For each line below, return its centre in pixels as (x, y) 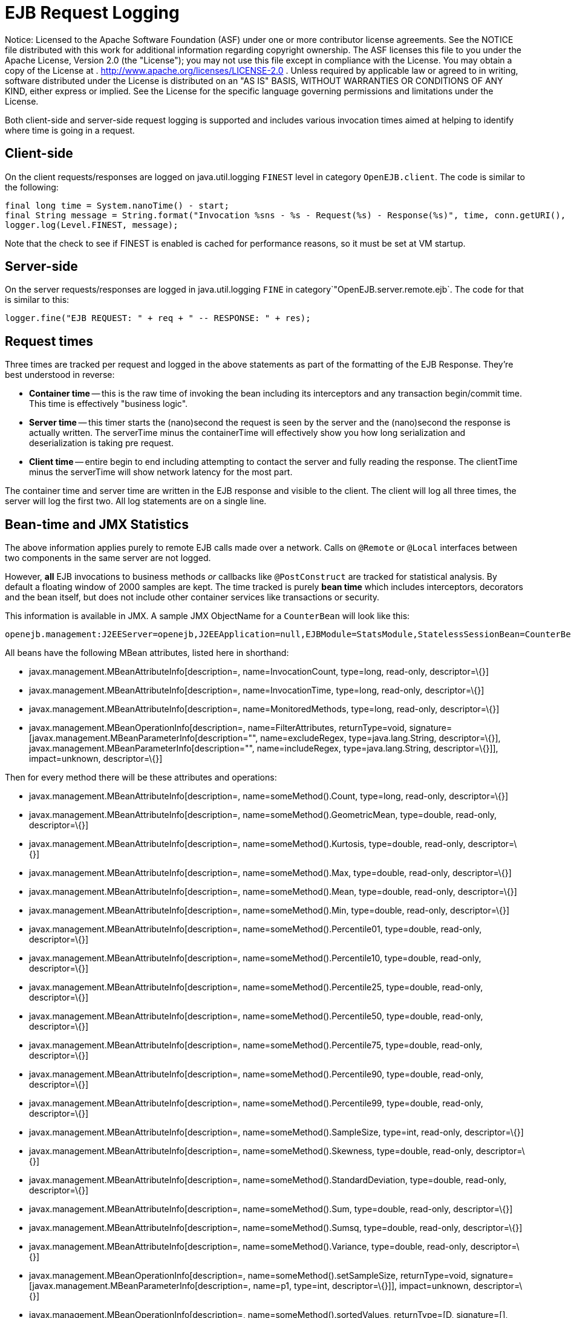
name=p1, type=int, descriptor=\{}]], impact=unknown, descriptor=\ (388, 1286)
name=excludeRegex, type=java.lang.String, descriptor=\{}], (380, 738)
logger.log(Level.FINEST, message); (92, 225)
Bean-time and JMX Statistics (97, 524)
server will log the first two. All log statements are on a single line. (136, 501)
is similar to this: (37, 300)
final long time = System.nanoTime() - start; (117, 205)
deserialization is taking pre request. (101, 443)
